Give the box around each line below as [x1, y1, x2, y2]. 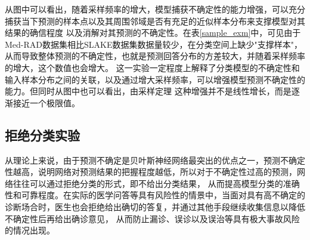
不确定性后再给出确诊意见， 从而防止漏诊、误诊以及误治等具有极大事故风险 [5, 212, 300, 224]
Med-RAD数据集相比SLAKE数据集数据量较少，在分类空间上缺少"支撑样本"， [5, 38, 302, 50]
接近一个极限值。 [13, 96, 80, 109]
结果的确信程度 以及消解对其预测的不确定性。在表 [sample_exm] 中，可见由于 [5, 26, 301, 39]
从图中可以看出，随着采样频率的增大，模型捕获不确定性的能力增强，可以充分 [5, 3, 305, 15]
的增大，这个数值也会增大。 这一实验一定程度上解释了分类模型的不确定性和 [5, 61, 300, 73]
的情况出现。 [5, 224, 55, 236]
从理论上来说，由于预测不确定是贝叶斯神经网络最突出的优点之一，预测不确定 [5, 153, 305, 166]
